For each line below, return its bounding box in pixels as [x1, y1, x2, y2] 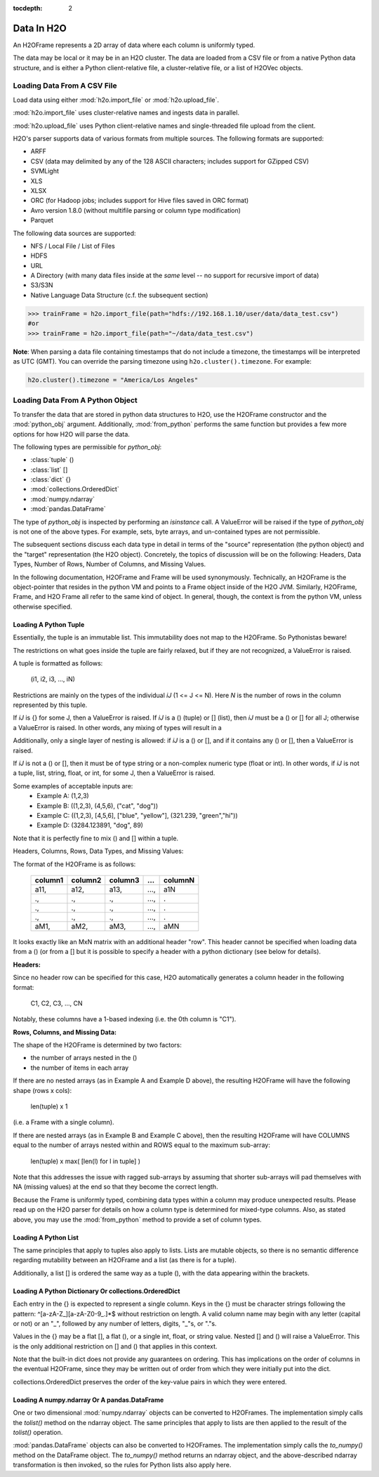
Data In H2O [13, 22, 67, 34]
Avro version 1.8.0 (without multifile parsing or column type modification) [30, 206, 241, 214]
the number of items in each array [30, 1064, 129, 1072]
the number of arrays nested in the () [30, 1054, 138, 1062]
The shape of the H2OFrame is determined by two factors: [13, 1041, 182, 1049]
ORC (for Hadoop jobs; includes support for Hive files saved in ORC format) [30, 197, 249, 205]
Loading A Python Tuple [13, 620, 85, 628]
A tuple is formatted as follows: [13, 658, 103, 667]
